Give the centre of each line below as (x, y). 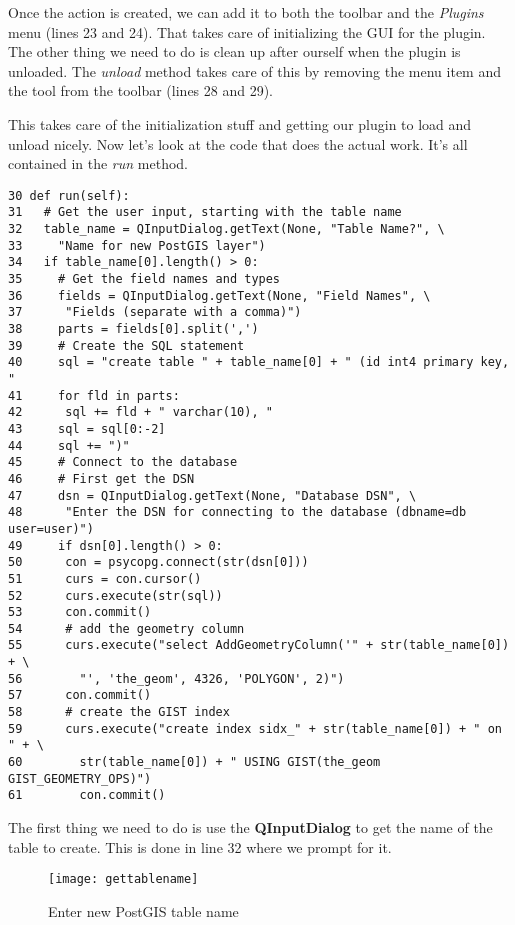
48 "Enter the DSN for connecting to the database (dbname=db (237, 512)
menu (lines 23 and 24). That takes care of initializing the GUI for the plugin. (247, 31)
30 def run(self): (69, 195)
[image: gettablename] (123, 879)
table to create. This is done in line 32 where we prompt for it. (200, 846)
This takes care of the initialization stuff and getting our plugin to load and (240, 123)
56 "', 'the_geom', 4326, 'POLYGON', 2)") (176, 678)
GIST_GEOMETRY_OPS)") (80, 778)
